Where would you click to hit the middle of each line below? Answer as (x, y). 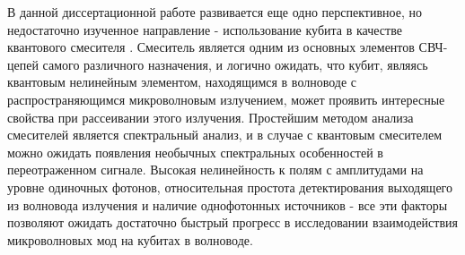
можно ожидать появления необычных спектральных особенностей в (195, 152)
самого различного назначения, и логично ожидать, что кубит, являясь (235, 64)
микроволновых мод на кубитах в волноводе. (130, 239)
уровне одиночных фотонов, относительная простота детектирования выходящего (230, 187)
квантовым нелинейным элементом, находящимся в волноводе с (182, 82)
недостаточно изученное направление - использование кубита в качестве (205, 29)
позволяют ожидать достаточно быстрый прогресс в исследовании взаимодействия (232, 222)
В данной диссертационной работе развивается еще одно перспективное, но (215, 12)
